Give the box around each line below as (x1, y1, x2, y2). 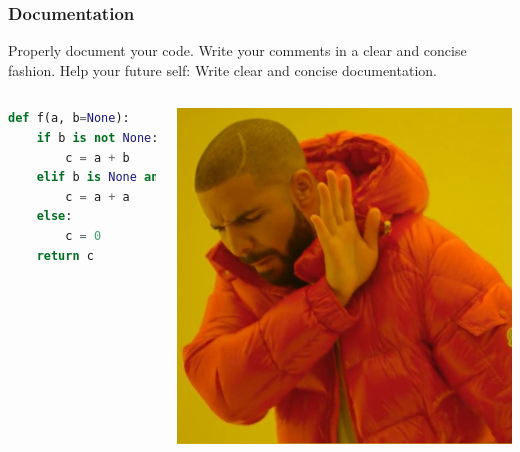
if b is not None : (36, 131, 159, 145)
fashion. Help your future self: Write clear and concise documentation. (8, 59, 437, 80)
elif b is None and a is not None (36, 170, 266, 185)
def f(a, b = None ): (8, 111, 130, 126)
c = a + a (65, 189, 130, 204)
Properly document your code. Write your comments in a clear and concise (8, 40, 467, 61)
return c (36, 248, 94, 263)
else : (36, 209, 73, 224)
